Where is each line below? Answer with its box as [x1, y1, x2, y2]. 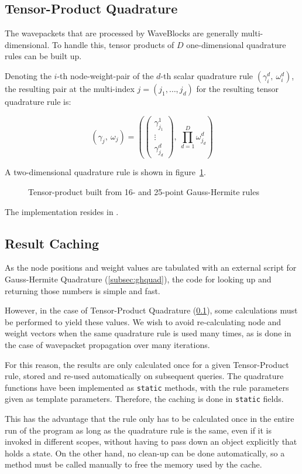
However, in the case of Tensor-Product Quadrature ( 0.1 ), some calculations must [5, 304, 298, 316]
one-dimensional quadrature [186, 38, 286, 50]
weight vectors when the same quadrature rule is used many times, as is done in [5, 327, 291, 339]
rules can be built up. [5, 50, 82, 62]
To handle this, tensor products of [52, 38, 174, 50]
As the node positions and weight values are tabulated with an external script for [5, 261, 297, 274]
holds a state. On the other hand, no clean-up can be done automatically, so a [5, 446, 285, 459]
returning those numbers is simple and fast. [5, 284, 160, 296]
